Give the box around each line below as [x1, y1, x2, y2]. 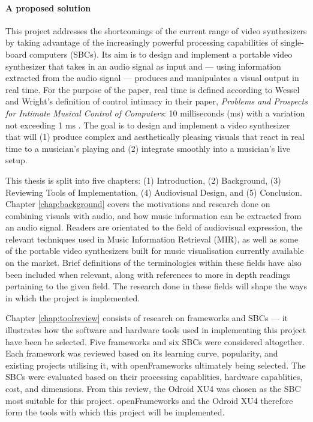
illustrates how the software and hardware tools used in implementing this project [5, 324, 306, 336]
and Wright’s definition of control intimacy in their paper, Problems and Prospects [5, 95, 308, 107]
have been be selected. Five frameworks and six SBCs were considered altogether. [5, 335, 305, 348]
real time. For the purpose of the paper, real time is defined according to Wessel [5, 83, 300, 95]
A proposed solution [5, 1, 91, 14]
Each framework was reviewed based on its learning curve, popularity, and [5, 347, 278, 360]
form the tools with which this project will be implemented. [5, 406, 225, 418]
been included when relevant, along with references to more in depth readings [5, 268, 290, 280]
